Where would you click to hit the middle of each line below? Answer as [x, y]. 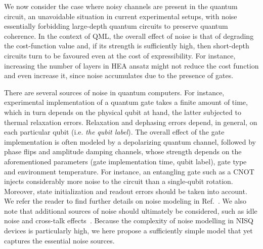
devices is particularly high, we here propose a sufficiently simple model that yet [128, 231]
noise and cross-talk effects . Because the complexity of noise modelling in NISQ [129, 221]
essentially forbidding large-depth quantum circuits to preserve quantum [116, 26]
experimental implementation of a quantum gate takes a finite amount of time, [126, 102]
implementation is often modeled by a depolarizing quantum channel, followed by [130, 141]
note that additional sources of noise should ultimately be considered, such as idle [131, 210]
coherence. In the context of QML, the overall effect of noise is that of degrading [129, 36]
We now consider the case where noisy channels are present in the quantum [121, 6]
